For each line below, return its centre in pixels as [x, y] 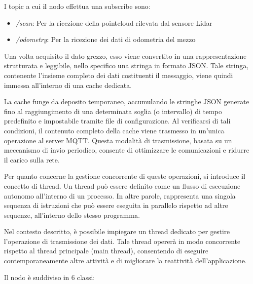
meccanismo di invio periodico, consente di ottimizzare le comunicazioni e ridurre [127, 150]
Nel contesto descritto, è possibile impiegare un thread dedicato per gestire [117, 231]
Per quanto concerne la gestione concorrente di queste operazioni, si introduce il [125, 176]
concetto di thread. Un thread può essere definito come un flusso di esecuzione [122, 185]
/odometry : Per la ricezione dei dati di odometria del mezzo [106, 39]
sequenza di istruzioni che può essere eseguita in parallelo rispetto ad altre [116, 205]
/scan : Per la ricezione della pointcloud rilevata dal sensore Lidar [114, 22]
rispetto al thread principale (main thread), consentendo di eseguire [106, 251]
